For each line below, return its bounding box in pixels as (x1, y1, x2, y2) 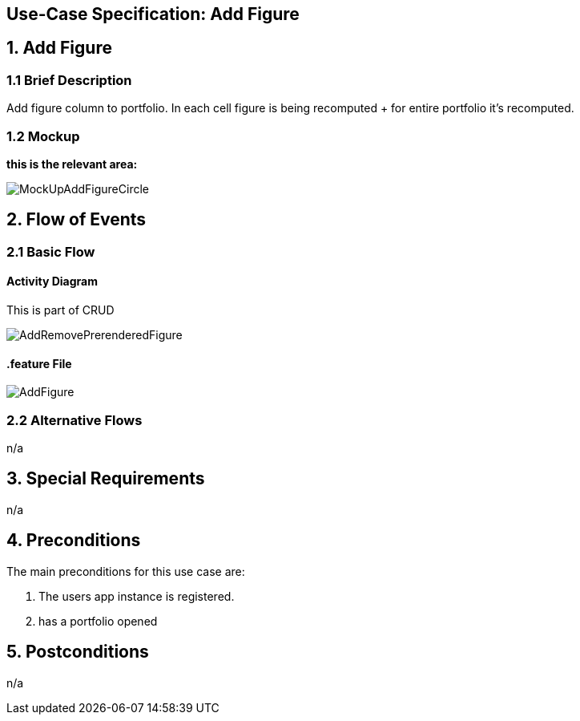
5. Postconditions (6, 642, 149, 662)
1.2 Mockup (6, 128, 80, 144)
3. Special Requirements (6, 468, 205, 489)
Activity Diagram (6, 274, 98, 289)
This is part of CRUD (6, 303, 115, 318)
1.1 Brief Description (6, 71, 132, 88)
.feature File (6, 356, 72, 371)
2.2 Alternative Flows (6, 411, 143, 428)
